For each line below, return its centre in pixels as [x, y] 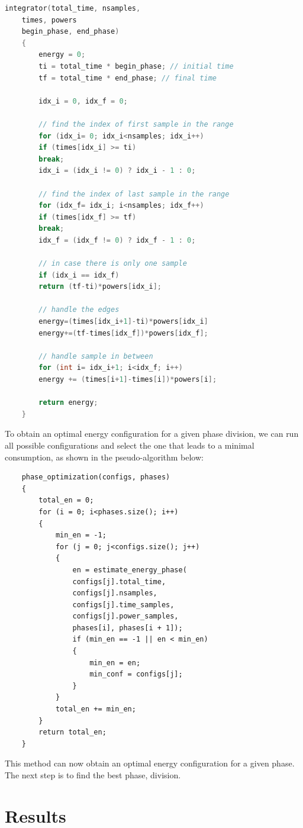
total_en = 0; [66, 500]
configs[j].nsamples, [115, 593]
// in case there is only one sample [113, 264]
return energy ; [68, 403]
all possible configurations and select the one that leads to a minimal [130, 445]
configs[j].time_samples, [123, 605]
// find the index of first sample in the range [136, 124]
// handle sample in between [96, 356]
